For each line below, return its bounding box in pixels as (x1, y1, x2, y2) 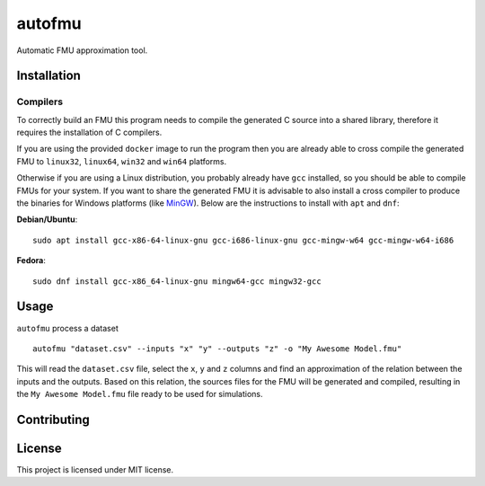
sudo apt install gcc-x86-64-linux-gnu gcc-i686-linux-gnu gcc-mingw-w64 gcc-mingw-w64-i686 (32, 234, 454, 245)
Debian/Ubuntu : (16, 214, 78, 225)
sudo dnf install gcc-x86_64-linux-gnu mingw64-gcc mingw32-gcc (32, 276, 322, 287)
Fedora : (16, 255, 47, 266)
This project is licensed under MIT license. (16, 464, 174, 475)
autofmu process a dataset (16, 323, 119, 333)
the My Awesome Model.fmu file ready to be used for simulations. (16, 389, 263, 400)
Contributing (16, 411, 90, 427)
